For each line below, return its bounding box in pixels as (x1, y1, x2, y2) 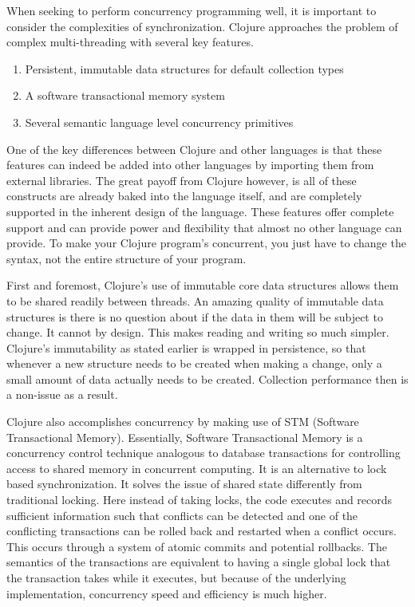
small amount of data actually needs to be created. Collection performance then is (6, 370, 409, 387)
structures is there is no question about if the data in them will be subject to (6, 308, 383, 325)
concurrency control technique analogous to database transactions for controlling (6, 444, 401, 461)
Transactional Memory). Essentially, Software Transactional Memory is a (6, 428, 363, 445)
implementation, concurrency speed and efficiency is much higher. (6, 585, 327, 601)
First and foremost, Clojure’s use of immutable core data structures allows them (6, 277, 399, 294)
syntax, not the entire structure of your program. (6, 250, 247, 266)
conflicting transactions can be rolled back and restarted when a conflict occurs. (6, 522, 397, 539)
